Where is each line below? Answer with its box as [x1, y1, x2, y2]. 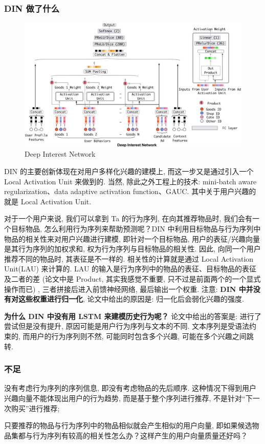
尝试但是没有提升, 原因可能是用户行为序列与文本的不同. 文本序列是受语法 [4, 321, 250, 331]
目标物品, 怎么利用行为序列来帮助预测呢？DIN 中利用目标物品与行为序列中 [11, 223, 261, 234]
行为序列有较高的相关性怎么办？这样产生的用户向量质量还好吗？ [32, 430, 248, 440]
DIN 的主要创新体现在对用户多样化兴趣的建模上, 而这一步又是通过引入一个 [4, 166, 254, 177]
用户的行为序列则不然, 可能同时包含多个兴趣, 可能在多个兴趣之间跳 [30, 330, 254, 341]
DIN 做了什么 [4, 2, 59, 14]
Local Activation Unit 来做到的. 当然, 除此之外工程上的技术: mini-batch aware [4, 176, 257, 186]
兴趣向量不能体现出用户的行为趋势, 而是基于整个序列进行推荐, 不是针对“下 [4, 392, 253, 403]
